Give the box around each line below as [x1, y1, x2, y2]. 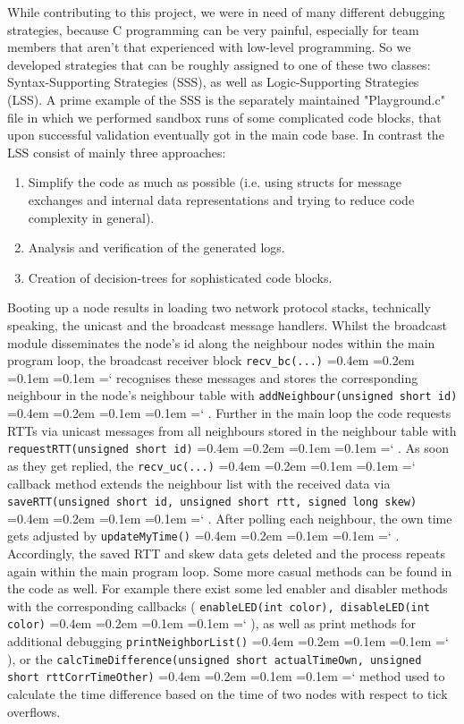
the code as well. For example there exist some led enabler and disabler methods [7, 579, 448, 598]
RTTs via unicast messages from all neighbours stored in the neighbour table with [7, 421, 457, 439]
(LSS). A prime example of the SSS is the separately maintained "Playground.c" [7, 89, 445, 108]
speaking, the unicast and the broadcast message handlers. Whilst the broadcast [7, 315, 447, 334]
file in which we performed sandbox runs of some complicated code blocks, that [7, 107, 442, 126]
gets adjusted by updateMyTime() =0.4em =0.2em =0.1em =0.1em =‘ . [7, 526, 400, 545]
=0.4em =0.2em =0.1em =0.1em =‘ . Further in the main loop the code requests [7, 404, 451, 422]
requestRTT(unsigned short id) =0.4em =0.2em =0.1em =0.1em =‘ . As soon [7, 439, 449, 457]
